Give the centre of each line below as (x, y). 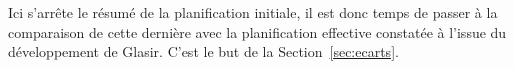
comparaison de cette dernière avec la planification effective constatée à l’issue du (257, 31)
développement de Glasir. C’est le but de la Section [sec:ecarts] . (203, 51)
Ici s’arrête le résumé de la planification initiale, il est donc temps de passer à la (253, 12)
